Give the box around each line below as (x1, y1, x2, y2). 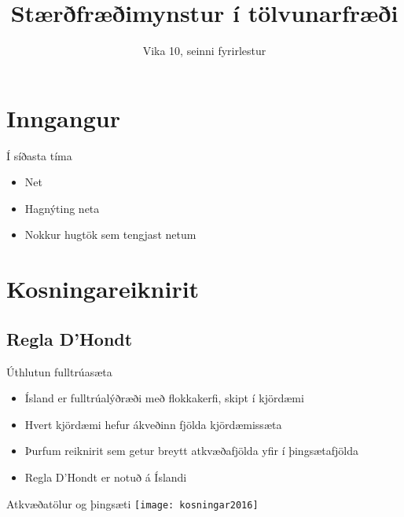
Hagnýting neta (24, 200, 100, 216)
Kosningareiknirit (6, 273, 200, 305)
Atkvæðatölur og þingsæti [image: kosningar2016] (6, 495, 259, 511)
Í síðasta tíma (6, 147, 72, 163)
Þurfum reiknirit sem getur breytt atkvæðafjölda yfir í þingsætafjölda (24, 442, 358, 459)
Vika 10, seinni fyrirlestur (142, 42, 266, 59)
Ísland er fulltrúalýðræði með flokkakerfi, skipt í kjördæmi (24, 390, 304, 406)
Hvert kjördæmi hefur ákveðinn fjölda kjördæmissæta (24, 416, 282, 432)
